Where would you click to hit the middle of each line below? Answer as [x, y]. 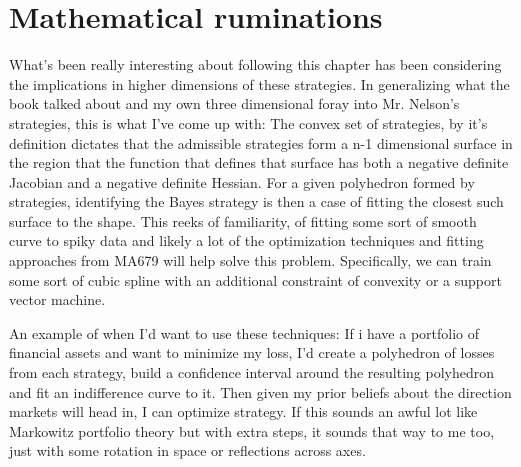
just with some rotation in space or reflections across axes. [187, 450]
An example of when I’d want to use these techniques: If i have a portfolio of [244, 332]
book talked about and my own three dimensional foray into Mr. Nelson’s [234, 103]
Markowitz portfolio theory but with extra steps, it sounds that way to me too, [252, 430]
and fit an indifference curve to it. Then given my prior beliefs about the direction [260, 391]
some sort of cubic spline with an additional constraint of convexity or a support [255, 279]
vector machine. [57, 299]
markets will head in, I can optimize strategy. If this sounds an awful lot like [243, 411]
